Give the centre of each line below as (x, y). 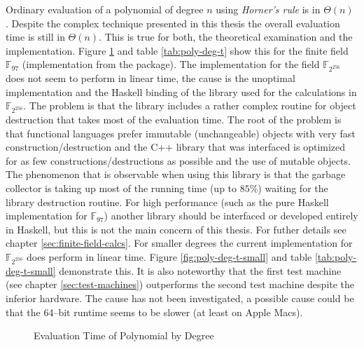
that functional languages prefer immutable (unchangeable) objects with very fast (181, 133)
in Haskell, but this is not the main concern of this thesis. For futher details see (176, 229)
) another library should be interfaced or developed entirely (231, 216)
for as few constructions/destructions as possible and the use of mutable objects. (178, 160)
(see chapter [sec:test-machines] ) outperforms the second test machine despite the (180, 284)
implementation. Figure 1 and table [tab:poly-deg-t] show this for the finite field (177, 50)
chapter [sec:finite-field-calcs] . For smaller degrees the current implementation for (179, 243)
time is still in (35, 37)
